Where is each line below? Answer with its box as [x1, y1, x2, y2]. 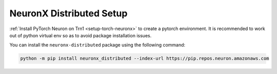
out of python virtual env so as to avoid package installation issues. [9, 32, 152, 38]
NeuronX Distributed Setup [9, 8, 128, 19]
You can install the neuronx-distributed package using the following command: [9, 42, 186, 48]
